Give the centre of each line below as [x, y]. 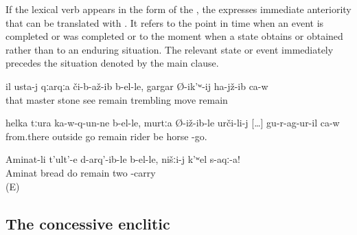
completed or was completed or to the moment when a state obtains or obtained [174, 36]
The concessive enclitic [88, 223]
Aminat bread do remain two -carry [81, 172]
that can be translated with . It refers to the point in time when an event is [165, 22]
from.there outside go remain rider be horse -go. [106, 136]
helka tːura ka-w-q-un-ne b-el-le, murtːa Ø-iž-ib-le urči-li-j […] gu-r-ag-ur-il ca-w [173, 123]
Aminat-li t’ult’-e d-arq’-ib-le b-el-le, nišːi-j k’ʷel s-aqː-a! [123, 159]
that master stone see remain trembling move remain [117, 99]
